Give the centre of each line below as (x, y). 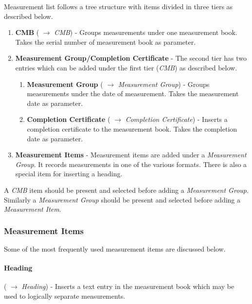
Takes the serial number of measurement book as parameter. (106, 42)
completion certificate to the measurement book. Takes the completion (132, 128)
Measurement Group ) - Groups (164, 84)
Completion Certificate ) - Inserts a (176, 119)
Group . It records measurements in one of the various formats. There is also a (131, 164)
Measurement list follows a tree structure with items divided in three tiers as (118, 6)
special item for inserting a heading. (69, 174)
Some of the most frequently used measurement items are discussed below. (115, 248)
